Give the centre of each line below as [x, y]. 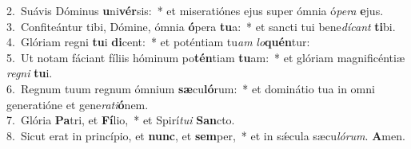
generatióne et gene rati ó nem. [78, 104]
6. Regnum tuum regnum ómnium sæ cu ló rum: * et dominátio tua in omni [191, 88]
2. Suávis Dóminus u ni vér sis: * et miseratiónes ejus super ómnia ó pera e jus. [195, 10]
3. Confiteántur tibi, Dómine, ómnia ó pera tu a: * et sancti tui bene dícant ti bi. [201, 26]
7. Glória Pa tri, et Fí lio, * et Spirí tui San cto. [121, 120]
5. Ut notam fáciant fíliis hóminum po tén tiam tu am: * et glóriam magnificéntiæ [206, 57]
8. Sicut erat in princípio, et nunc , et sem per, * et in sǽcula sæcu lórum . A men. [206, 135]
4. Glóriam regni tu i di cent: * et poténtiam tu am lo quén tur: [158, 42]
